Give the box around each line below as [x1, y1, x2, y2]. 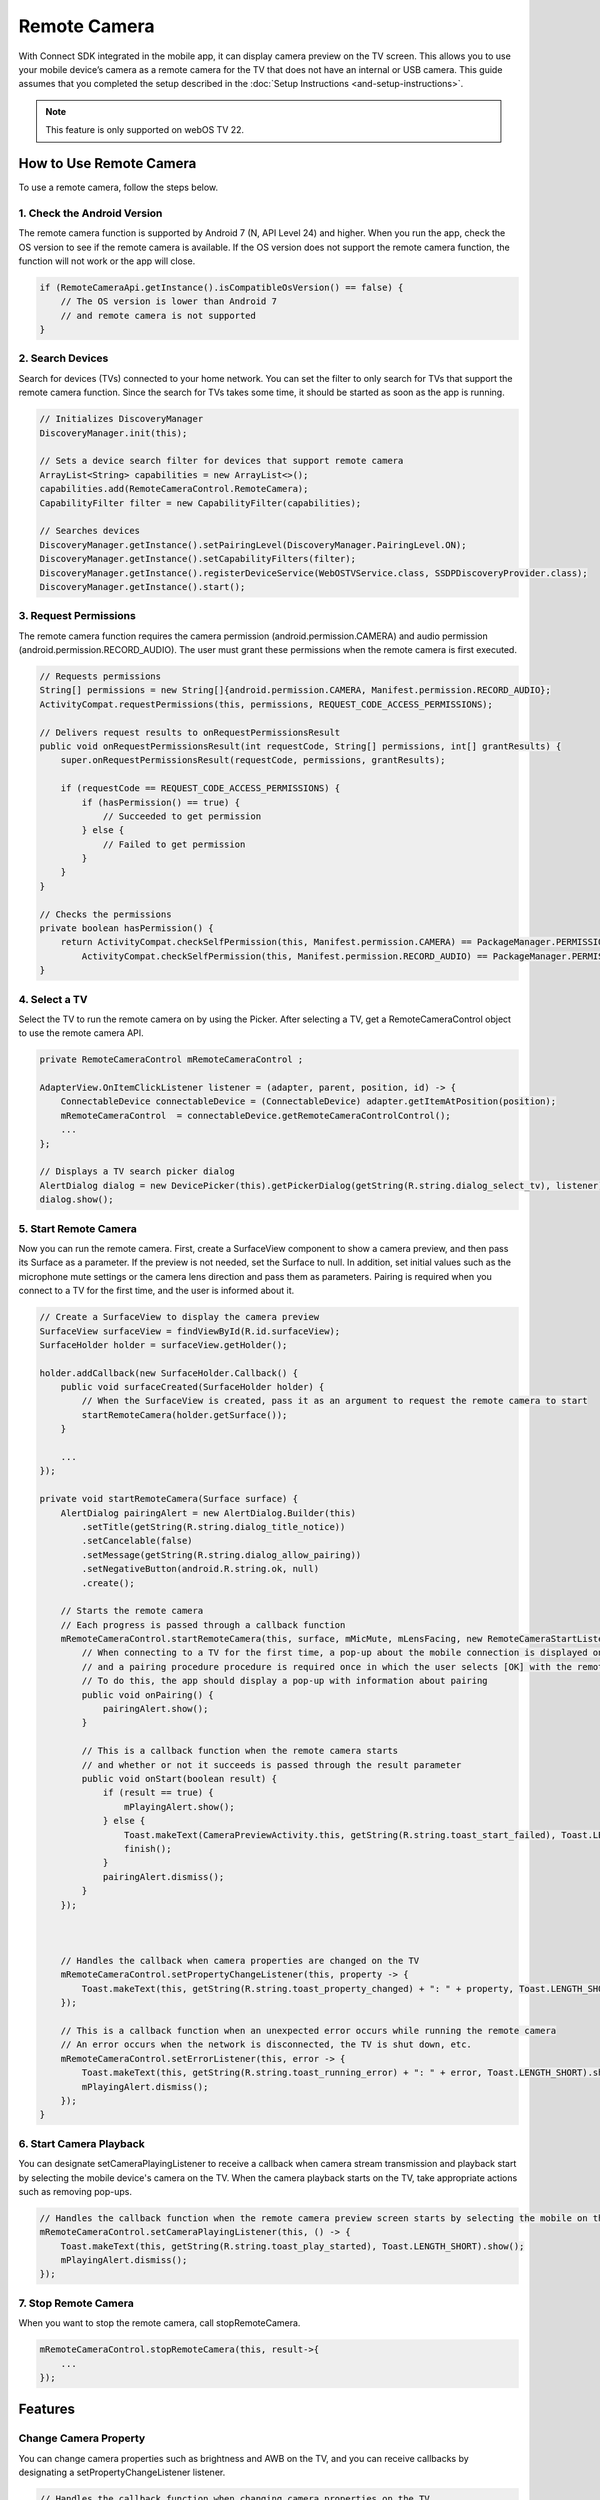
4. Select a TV [18, 992, 88, 1006]
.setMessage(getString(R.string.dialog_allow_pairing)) [81, 1549, 362, 1560]
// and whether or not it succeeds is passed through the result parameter [81, 1759, 462, 1770]
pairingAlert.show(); [102, 1703, 209, 1715]
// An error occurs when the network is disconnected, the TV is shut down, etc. [60, 2039, 472, 2050]
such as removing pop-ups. [18, 2185, 132, 2197]
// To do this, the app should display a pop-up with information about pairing [81, 1675, 489, 1687]
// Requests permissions [39, 671, 162, 682]
